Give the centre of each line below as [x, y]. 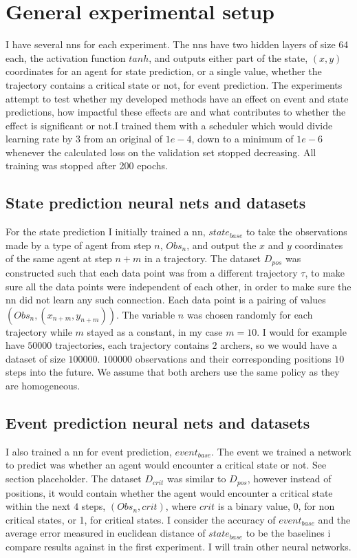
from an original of [123, 139]
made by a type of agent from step [78, 245]
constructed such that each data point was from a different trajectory [152, 272]
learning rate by [39, 139]
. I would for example [302, 331]
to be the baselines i [288, 533]
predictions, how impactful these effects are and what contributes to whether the [176, 112]
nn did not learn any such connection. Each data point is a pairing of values [166, 300]
